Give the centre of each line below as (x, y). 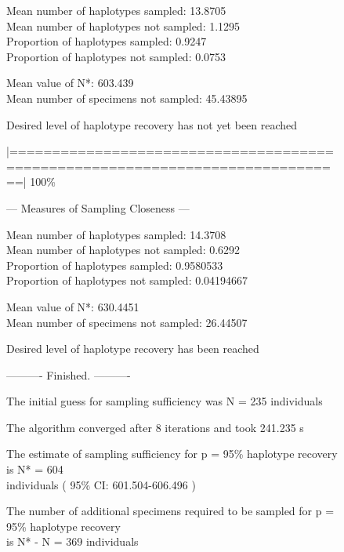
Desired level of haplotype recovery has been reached (133, 349)
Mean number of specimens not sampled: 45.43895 (127, 98)
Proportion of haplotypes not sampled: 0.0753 (116, 56)
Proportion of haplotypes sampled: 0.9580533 (115, 265)
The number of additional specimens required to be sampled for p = (170, 511)
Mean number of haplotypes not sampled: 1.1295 (123, 25)
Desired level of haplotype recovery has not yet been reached (152, 124)
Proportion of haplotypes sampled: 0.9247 (107, 41)
